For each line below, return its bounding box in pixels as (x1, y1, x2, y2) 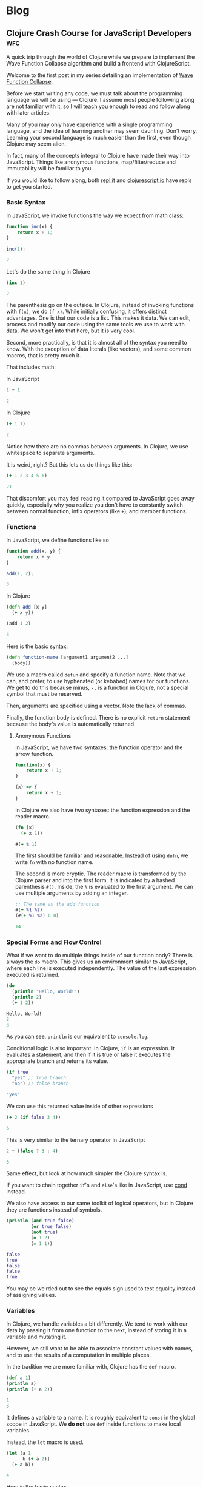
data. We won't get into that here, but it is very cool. (6, 327, 136, 334)
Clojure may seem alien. (6, 140, 67, 147)
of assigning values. (6, 1292, 56, 1299)
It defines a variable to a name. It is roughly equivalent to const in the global (6, 1414, 195, 1421)
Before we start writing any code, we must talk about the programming (6, 90, 183, 97)
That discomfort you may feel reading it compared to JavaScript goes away (6, 494, 195, 502)
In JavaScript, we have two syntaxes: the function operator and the (15, 744, 183, 751)
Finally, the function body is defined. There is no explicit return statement (6, 713, 190, 721)
